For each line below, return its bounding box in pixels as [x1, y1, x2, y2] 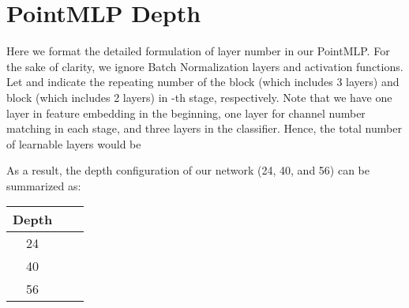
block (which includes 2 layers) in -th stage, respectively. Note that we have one [6, 88, 392, 105]
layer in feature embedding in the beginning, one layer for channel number [6, 104, 366, 121]
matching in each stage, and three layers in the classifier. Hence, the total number [6, 120, 402, 137]
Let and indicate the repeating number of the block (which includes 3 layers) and [6, 73, 400, 90]
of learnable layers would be [6, 135, 141, 152]
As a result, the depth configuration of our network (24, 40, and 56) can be [6, 162, 370, 178]
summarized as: [6, 177, 81, 193]
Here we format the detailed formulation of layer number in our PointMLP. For [6, 43, 390, 59]
